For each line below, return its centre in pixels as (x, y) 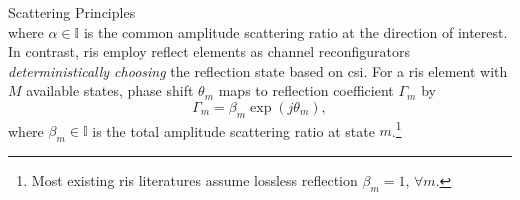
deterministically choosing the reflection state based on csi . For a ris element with (258, 70)
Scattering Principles (72, 12)
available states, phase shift (110, 90)
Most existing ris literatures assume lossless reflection (194, 180)
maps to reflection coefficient (306, 90)
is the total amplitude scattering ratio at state (233, 130)
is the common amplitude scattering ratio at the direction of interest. (295, 31)
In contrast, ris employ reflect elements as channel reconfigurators (209, 51)
